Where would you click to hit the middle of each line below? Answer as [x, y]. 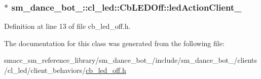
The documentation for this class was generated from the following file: [114, 43]
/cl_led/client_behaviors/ [45, 70]
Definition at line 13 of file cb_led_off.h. [67, 26]
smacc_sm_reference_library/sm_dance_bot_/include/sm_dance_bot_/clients [131, 60]
